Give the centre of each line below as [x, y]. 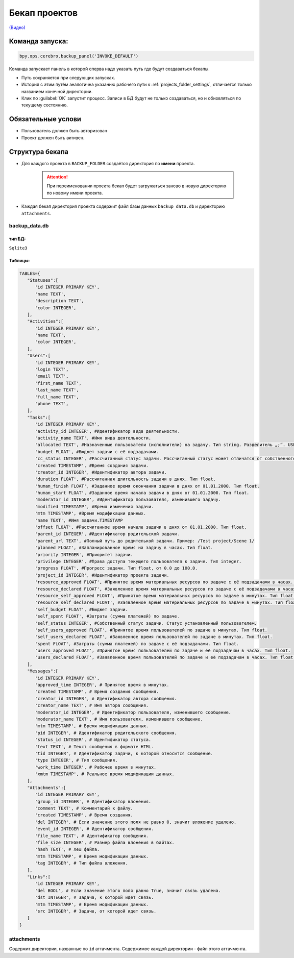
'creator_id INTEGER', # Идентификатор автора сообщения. [106, 699]
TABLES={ [30, 273]
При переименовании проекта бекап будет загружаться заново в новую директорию [136, 186]
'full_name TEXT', [57, 397]
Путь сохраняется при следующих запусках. [68, 77]
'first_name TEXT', [58, 383]
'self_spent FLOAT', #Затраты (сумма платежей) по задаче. [107, 616]
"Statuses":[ [43, 280]
